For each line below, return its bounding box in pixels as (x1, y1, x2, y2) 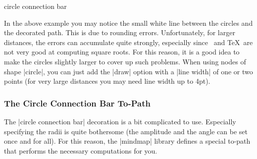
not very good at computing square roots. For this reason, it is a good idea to (4, 47, 240, 57)
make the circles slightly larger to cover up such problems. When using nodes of (4, 56, 246, 66)
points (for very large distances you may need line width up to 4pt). (4, 76, 210, 86)
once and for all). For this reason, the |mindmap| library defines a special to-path (4, 136, 251, 146)
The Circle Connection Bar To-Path (4, 97, 151, 109)
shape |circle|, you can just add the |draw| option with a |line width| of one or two (4, 66, 253, 76)
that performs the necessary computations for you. (4, 145, 157, 156)
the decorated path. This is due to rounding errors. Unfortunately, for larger (4, 27, 235, 38)
